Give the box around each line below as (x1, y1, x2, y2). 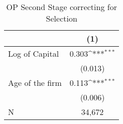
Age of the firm (8, 77, 62, 88)
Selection (46, 13, 77, 24)
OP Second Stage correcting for (6, 1, 117, 13)
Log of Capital (8, 48, 59, 59)
